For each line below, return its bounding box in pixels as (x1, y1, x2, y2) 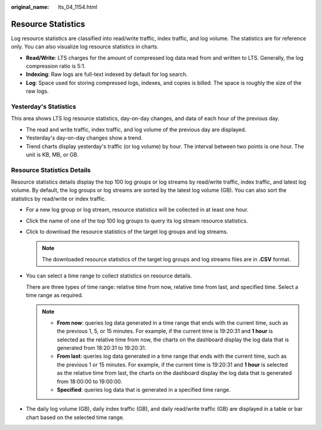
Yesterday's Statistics (11, 102, 76, 111)
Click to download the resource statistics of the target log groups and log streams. (26, 228, 228, 236)
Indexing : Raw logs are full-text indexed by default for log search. (26, 71, 188, 78)
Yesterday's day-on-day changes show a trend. (26, 135, 143, 142)
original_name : (11, 4, 49, 10)
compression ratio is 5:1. (26, 63, 86, 70)
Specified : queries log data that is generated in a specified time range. (57, 386, 231, 393)
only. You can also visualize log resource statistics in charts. (11, 43, 159, 50)
